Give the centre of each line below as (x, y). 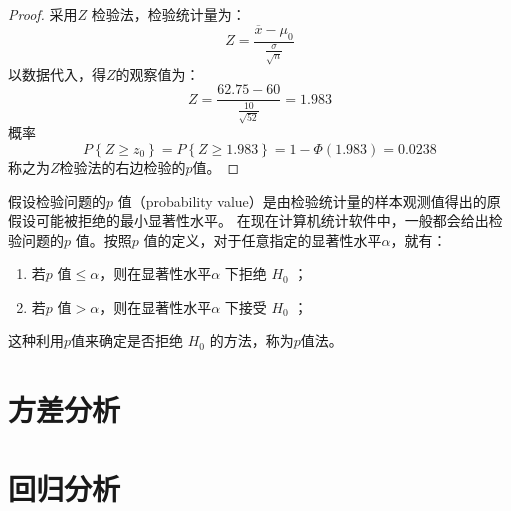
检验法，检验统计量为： (168, 14)
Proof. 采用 (43, 14)
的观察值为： (157, 73)
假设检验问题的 (57, 200)
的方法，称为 (251, 340)
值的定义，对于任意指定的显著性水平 (262, 239)
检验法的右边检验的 (122, 166)
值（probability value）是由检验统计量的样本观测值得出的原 (309, 200)
